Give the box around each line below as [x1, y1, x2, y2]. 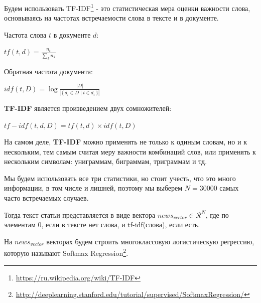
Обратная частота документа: [4, 66, 93, 76]
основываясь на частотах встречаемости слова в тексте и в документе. [4, 13, 219, 23]
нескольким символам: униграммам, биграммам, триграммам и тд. [4, 156, 207, 167]
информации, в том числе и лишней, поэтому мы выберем [4, 183, 183, 193]
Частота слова [4, 29, 47, 40]
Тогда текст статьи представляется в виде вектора [4, 209, 156, 220]
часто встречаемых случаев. [4, 193, 89, 203]
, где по [205, 209, 229, 220]
